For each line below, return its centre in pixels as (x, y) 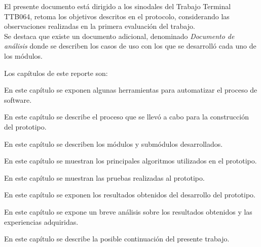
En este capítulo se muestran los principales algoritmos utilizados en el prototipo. (130, 161)
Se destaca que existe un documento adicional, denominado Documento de (119, 36)
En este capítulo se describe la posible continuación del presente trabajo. (117, 239)
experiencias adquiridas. (41, 221)
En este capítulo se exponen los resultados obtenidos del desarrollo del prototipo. (130, 195)
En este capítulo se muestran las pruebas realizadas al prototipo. (104, 177)
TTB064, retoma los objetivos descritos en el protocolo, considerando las (117, 16)
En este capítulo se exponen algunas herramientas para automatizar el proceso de (131, 90)
